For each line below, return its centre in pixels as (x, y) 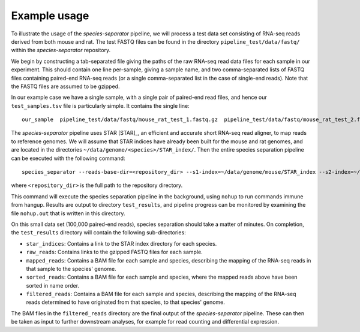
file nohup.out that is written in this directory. (68, 213)
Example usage (50, 16)
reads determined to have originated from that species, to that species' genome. (125, 302)
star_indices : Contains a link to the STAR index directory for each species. (121, 243)
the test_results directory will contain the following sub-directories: (98, 233)
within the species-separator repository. (61, 50)
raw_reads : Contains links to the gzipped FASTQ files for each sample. (115, 252)
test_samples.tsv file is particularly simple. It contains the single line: (100, 105)
